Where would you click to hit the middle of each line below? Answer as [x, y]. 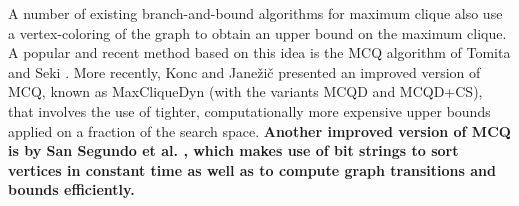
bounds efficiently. [71, 189]
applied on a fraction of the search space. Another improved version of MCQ [259, 130]
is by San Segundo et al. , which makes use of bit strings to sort [233, 150]
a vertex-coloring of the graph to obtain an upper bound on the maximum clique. [257, 32]
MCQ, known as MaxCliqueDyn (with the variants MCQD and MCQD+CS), [245, 91]
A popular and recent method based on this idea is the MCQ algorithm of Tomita [259, 52]
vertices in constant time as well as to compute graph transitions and [252, 169]
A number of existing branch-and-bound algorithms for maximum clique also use [255, 13]
